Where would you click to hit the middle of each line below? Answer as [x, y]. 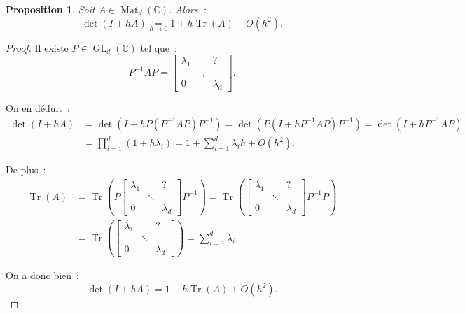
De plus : [26, 170]
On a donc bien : [43, 275]
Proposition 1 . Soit [50, 9]
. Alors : [187, 9]
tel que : [159, 47]
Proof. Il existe [37, 47]
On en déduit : [38, 108]
